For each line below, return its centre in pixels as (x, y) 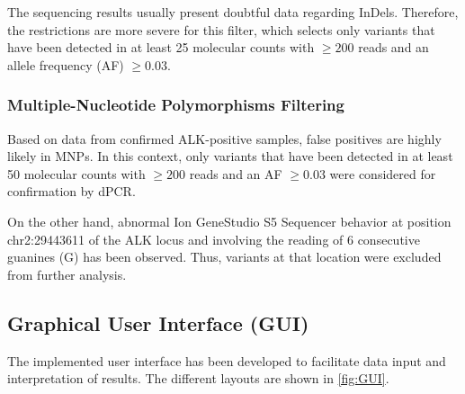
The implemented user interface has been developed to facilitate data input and (227, 360)
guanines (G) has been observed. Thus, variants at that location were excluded (224, 257)
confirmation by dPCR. (72, 191)
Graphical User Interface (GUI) (158, 322)
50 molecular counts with (76, 173)
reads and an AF (236, 173)
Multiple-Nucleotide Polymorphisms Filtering (176, 105)
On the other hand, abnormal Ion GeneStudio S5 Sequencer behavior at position (229, 221)
